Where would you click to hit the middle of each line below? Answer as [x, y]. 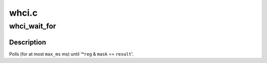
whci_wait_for [33, 26]
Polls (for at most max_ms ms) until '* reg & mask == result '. [71, 54]
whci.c [23, 13]
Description [28, 42]
